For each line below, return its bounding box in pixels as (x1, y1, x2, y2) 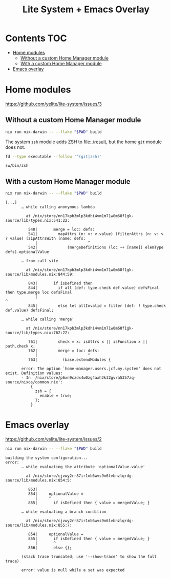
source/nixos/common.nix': (5, 380, 63, 385)
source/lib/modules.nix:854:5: (5, 477, 72, 483)
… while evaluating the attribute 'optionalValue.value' (21, 464, 145, 469)
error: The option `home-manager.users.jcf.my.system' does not (21, 366, 161, 372)
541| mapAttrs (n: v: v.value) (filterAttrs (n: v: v (28, 232, 164, 237)
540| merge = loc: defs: (28, 227, 95, 232)
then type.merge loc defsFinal (5, 290, 72, 295)
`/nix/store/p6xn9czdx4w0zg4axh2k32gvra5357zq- (32, 375, 137, 380)
